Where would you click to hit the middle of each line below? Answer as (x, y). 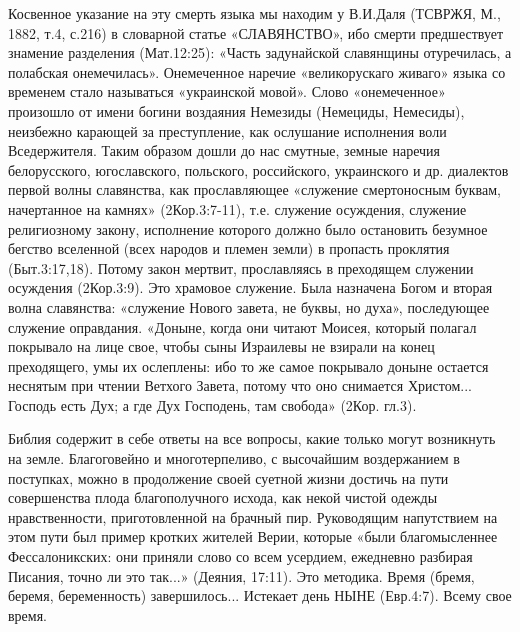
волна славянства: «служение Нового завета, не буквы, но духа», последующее (249, 306)
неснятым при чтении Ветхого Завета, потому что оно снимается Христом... (240, 385)
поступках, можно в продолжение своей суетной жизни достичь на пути (228, 477)
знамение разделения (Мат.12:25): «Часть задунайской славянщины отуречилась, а (260, 52)
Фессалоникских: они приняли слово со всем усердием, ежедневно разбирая (240, 556)
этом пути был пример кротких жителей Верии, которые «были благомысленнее (253, 536)
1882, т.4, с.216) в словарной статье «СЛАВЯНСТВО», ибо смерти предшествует (256, 32)
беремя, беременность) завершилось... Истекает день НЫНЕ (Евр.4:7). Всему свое (260, 595)
